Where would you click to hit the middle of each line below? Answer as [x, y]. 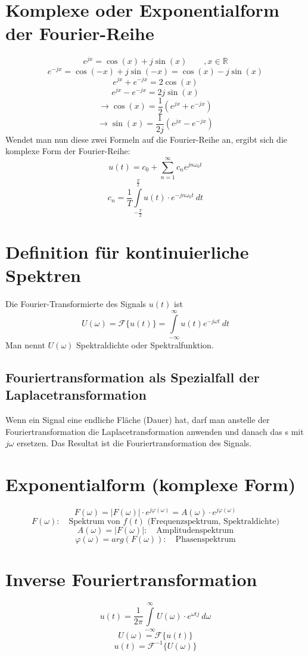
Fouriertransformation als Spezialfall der [133, 377]
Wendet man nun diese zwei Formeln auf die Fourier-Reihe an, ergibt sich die [147, 139]
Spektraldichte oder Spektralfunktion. [145, 344]
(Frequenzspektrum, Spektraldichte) [213, 521]
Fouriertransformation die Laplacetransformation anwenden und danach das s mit [155, 431]
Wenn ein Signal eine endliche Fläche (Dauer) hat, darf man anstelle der [138, 419]
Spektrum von [94, 521]
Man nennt [25, 344]
